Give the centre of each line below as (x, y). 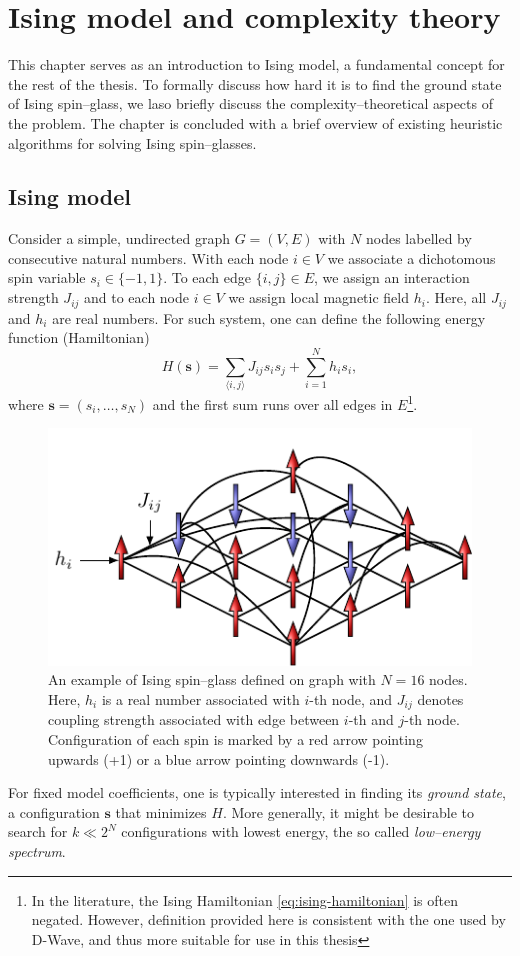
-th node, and (351, 698)
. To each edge (207, 277)
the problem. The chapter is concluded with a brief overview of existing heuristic (255, 122)
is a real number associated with (200, 698)
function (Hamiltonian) (79, 337)
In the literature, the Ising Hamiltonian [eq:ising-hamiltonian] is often (244, 899)
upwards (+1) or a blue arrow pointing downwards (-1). (219, 758)
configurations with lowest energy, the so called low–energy (301, 831)
